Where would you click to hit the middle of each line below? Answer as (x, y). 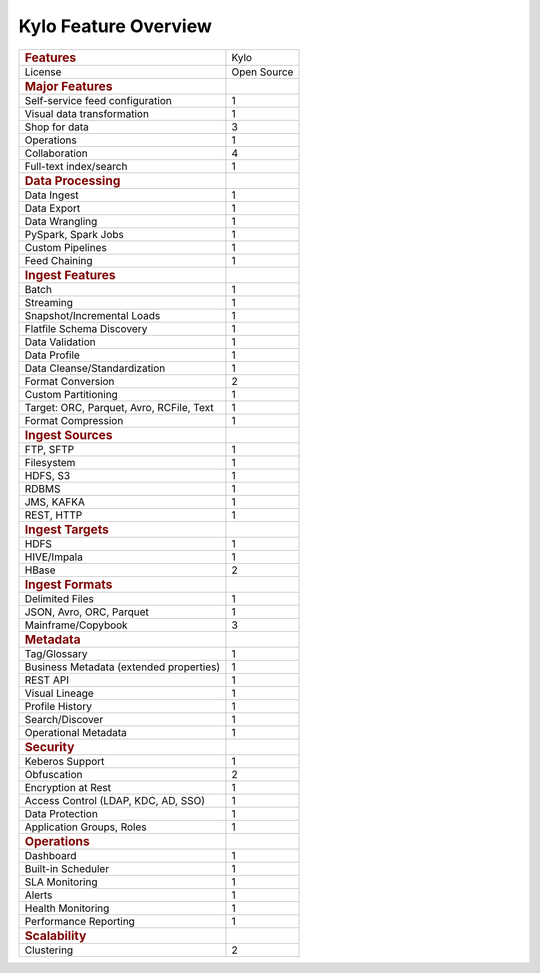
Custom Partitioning (71, 394)
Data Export (52, 208)
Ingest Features (70, 274)
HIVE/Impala (54, 557)
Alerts (38, 895)
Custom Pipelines (65, 247)
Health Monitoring (67, 908)
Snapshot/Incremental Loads (92, 315)
